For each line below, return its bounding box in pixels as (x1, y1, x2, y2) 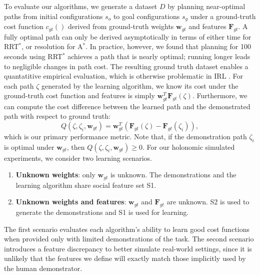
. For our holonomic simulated (142, 141, 235, 152)
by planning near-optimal (167, 1, 245, 11)
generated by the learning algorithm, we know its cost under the (41, 80, 238, 91)
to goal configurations (113, 11, 180, 21)
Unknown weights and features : (15, 196, 126, 207)
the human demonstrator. (4, 262, 82, 273)
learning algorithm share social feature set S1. (15, 179, 156, 190)
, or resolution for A (21, 41, 83, 52)
